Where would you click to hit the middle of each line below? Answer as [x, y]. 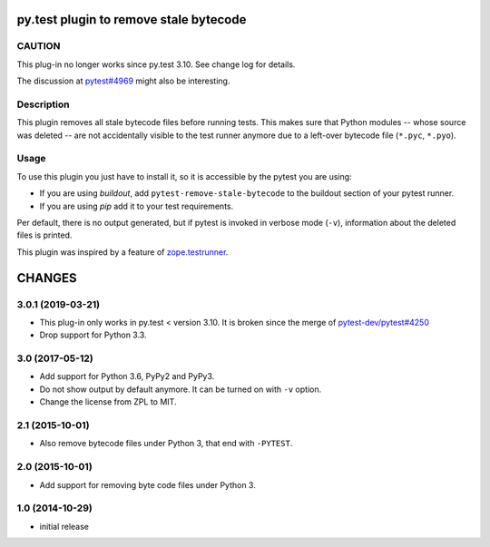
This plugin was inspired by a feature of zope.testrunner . [122, 252]
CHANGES [47, 278]
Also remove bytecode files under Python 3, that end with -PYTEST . [166, 444]
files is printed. [44, 235]
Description [43, 104]
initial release [64, 526]
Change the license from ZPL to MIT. [108, 402]
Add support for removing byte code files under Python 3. [147, 484]
